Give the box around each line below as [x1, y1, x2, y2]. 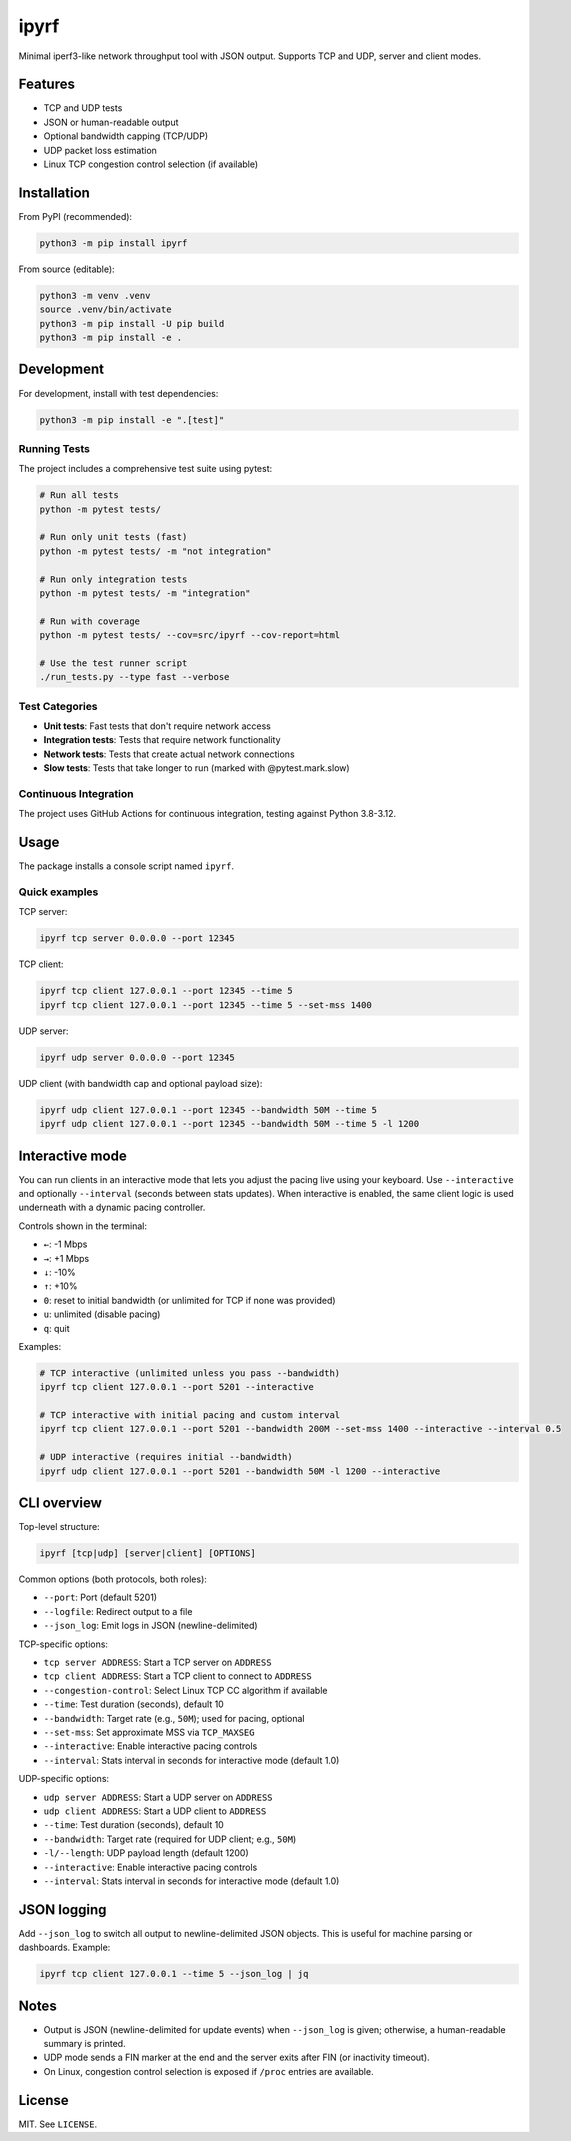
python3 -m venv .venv [39, 290, 151, 301]
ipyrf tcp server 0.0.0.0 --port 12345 [39, 933, 235, 944]
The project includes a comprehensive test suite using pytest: [18, 463, 273, 475]
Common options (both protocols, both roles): [18, 1573, 207, 1585]
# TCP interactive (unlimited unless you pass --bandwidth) [39, 1367, 341, 1379]
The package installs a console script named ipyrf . [18, 860, 235, 872]
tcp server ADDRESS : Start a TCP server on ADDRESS [43, 1656, 272, 1669]
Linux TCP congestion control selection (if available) [43, 158, 259, 170]
